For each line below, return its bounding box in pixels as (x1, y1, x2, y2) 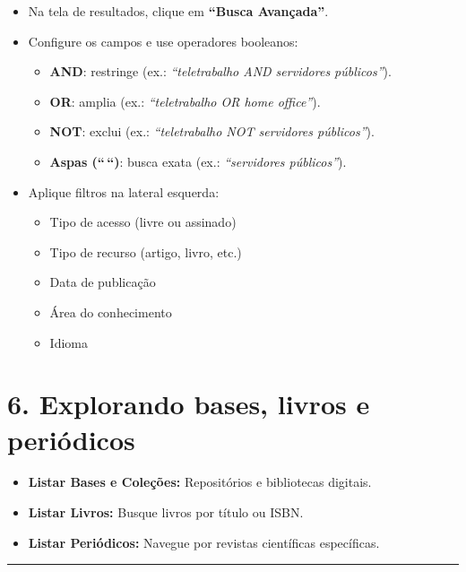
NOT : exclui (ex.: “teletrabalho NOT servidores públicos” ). (49, 122, 375, 141)
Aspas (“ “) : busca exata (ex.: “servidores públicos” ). (49, 152, 347, 170)
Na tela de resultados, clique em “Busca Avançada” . (28, 2, 329, 20)
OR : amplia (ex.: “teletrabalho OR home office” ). (49, 91, 321, 110)
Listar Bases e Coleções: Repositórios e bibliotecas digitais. (28, 472, 372, 491)
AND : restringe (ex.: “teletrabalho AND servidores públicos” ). (49, 62, 392, 81)
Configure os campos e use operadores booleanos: (28, 31, 298, 50)
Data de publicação (49, 273, 156, 291)
